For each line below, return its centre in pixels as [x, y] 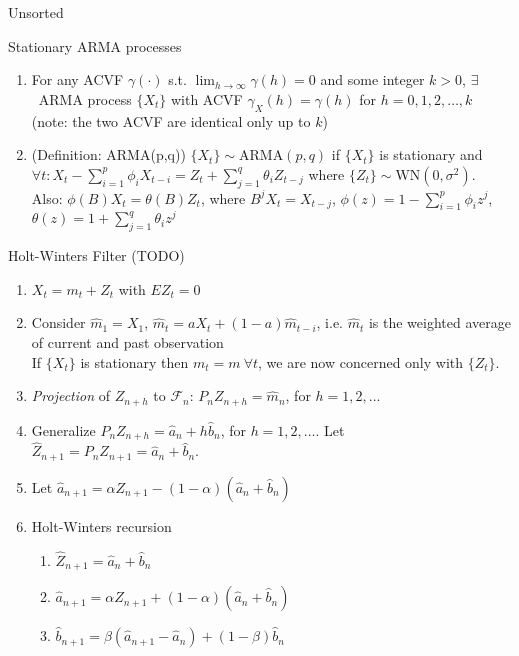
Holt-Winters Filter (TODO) [96, 255]
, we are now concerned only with [361, 361]
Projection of [71, 395]
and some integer [372, 79]
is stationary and [431, 154]
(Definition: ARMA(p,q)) [108, 154]
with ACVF [206, 98]
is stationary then [134, 361]
